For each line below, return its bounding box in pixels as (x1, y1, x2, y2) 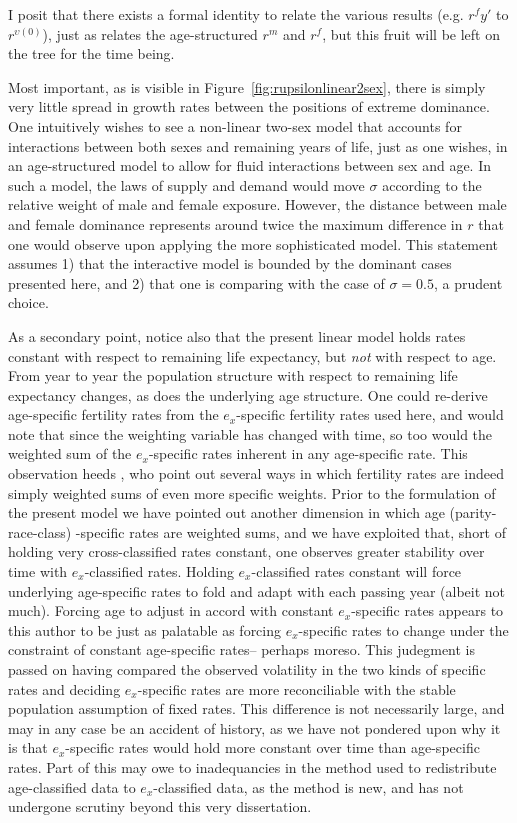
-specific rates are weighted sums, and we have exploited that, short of (75, 521, 507, 542)
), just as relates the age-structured (42, 23, 258, 44)
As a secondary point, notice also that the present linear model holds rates (8, 325, 466, 346)
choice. (8, 292, 49, 313)
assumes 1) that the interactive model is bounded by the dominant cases (8, 253, 452, 274)
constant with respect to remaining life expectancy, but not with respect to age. (8, 345, 497, 366)
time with (8, 561, 68, 582)
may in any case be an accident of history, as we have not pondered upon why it (8, 717, 501, 738)
